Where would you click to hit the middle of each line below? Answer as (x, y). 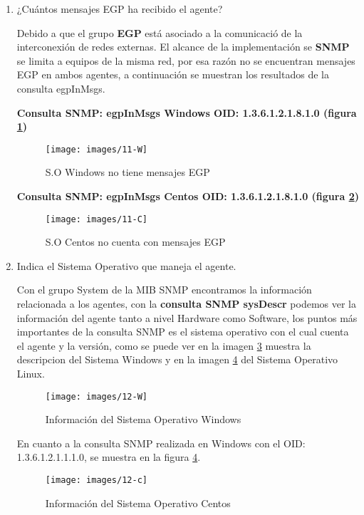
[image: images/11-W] (96, 149)
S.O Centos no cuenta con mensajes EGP (135, 242)
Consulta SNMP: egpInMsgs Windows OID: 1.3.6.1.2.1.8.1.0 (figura (187, 112)
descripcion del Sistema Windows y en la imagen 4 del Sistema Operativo (177, 359)
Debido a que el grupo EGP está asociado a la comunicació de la (160, 32)
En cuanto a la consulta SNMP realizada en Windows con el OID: (161, 443)
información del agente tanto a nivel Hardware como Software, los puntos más (187, 317)
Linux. (31, 373)
